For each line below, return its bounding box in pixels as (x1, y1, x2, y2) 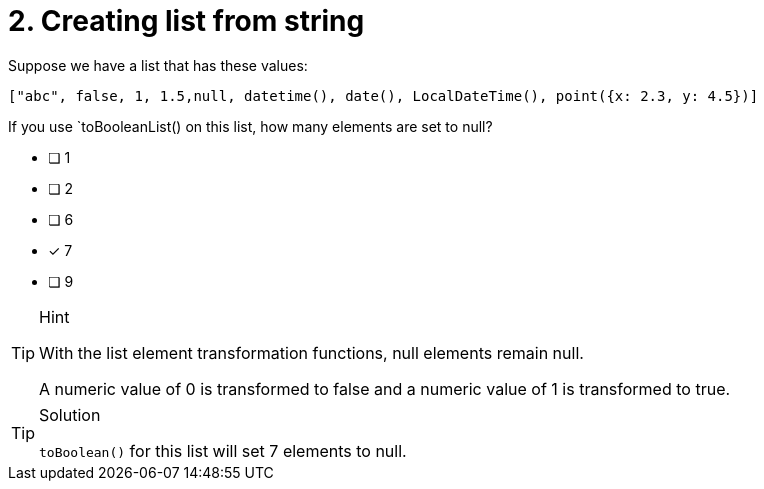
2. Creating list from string (8, 4, 365, 38)
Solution (39, 404, 101, 425)
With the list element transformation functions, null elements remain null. (39, 342, 584, 363)
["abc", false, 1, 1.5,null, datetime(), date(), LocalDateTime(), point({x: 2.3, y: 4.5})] (8, 87, 759, 104)
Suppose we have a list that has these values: (8, 56, 308, 74)
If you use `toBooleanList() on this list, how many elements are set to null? (8, 117, 493, 135)
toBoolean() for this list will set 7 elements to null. (39, 440, 407, 461)
